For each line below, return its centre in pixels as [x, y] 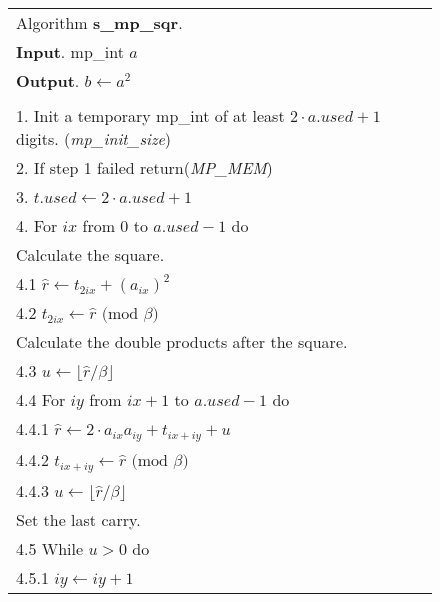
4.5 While [50, 548]
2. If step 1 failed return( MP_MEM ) [144, 167]
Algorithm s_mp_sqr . [99, 22]
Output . [48, 80]
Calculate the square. [90, 254]
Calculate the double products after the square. [182, 341]
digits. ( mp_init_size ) [94, 138]
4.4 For [41, 399]
